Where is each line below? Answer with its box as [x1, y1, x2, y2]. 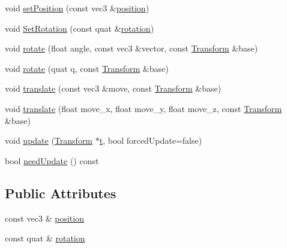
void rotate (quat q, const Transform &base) [5, 62, 169, 74]
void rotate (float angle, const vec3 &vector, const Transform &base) [5, 42, 258, 55]
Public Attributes [5, 183, 116, 202]
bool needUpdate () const [5, 154, 99, 167]
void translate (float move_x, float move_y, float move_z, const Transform [5, 102, 282, 114]
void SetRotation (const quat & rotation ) [5, 22, 154, 34]
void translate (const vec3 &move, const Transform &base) [5, 82, 222, 95]
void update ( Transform [5, 134, 93, 147]
